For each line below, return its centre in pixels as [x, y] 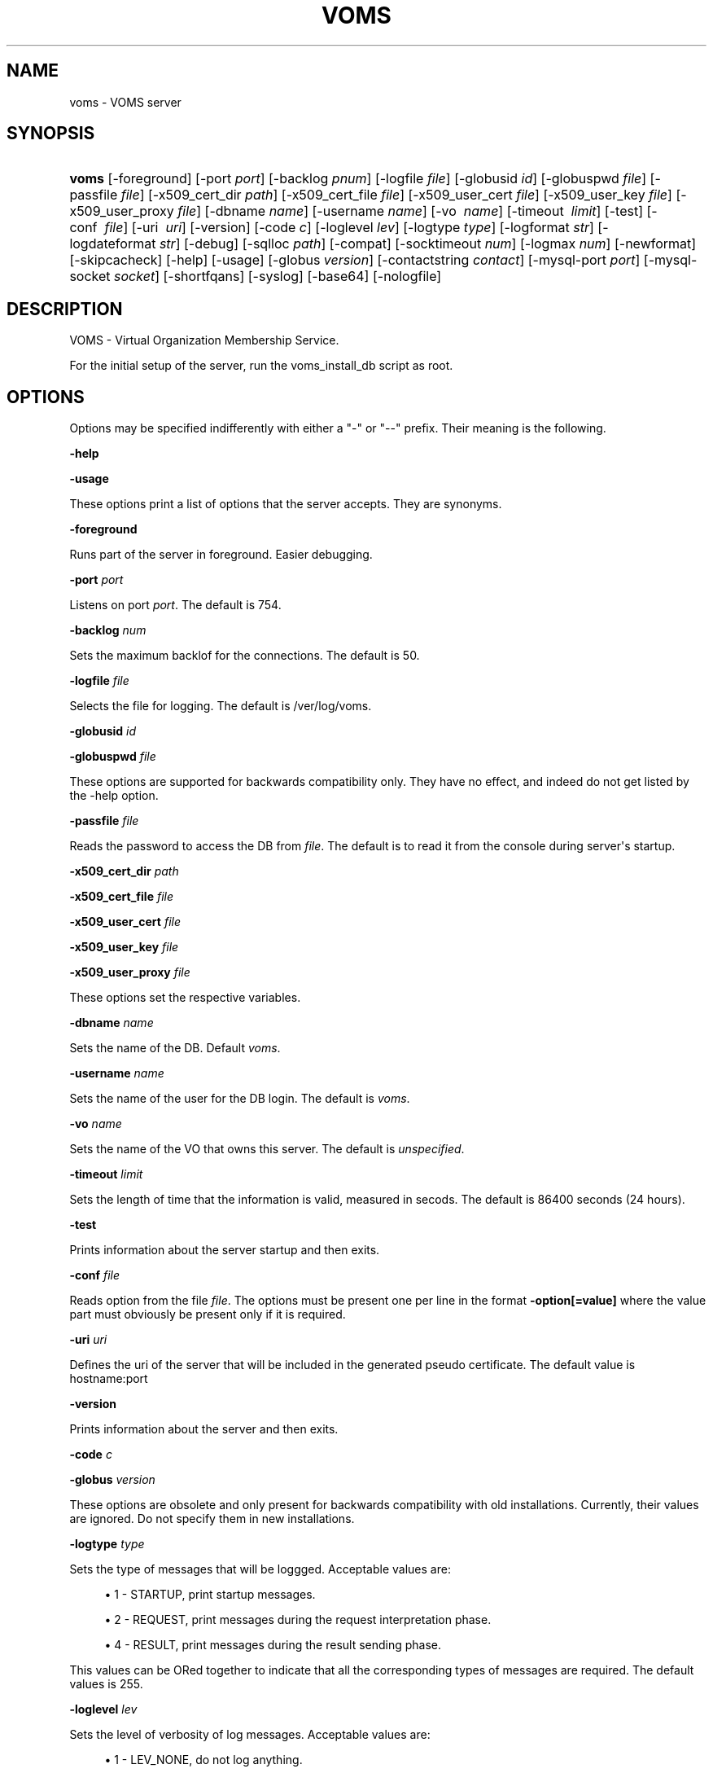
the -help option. [114, 796]
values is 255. [106, 1684]
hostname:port [109, 1379]
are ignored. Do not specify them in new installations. [212, 1519]
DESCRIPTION [65, 309]
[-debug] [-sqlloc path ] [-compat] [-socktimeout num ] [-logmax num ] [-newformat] [440, 244]
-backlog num [108, 630]
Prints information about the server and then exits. [204, 1429]
